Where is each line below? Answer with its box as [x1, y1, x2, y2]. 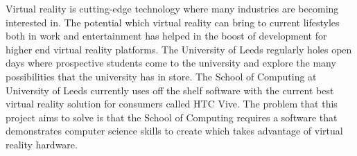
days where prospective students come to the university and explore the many [6, 55, 336, 70]
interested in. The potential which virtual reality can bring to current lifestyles [6, 15, 340, 29]
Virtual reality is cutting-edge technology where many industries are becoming [6, 1, 339, 15]
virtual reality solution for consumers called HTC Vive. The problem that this [6, 96, 338, 111]
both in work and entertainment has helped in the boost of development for [6, 28, 327, 43]
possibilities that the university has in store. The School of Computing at [6, 69, 317, 83]
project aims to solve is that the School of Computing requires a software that [6, 110, 338, 124]
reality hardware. [6, 137, 78, 151]
